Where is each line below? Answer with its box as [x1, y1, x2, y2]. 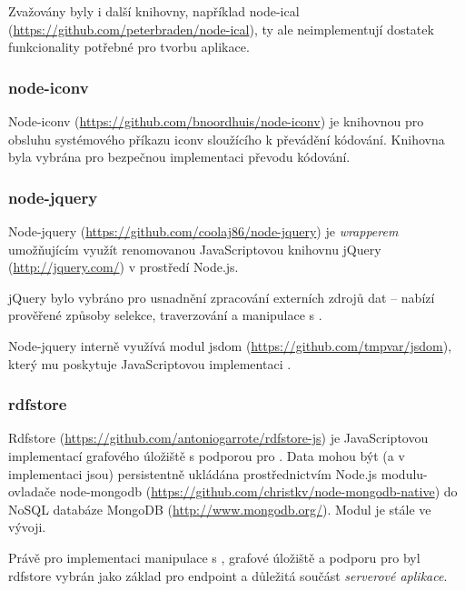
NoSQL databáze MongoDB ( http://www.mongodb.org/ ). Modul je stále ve [8, 499, 431, 518]
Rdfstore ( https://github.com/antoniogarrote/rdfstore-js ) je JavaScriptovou [8, 428, 429, 447]
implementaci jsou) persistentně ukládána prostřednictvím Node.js [8, 464, 378, 483]
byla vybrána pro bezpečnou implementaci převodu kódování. [8, 147, 351, 166]
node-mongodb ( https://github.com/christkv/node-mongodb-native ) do [59, 482, 458, 501]
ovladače [8, 482, 56, 501]
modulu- [381, 464, 428, 483]
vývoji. [8, 517, 46, 536]
